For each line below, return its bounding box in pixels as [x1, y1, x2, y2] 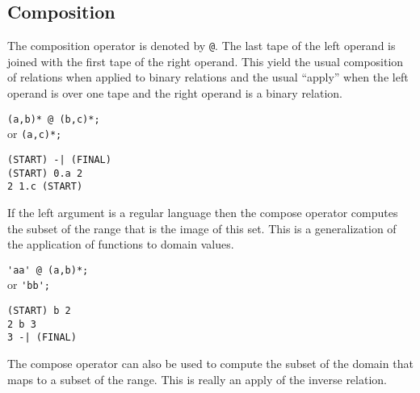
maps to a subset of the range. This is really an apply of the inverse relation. [7, 370, 387, 387]
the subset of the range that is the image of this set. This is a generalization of [7, 219, 397, 236]
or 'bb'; [7, 276, 50, 293]
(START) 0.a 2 [7, 167, 83, 179]
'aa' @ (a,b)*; [7, 264, 89, 276]
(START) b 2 [7, 305, 71, 317]
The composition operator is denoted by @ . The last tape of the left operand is [7, 37, 396, 54]
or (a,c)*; [7, 125, 62, 142]
